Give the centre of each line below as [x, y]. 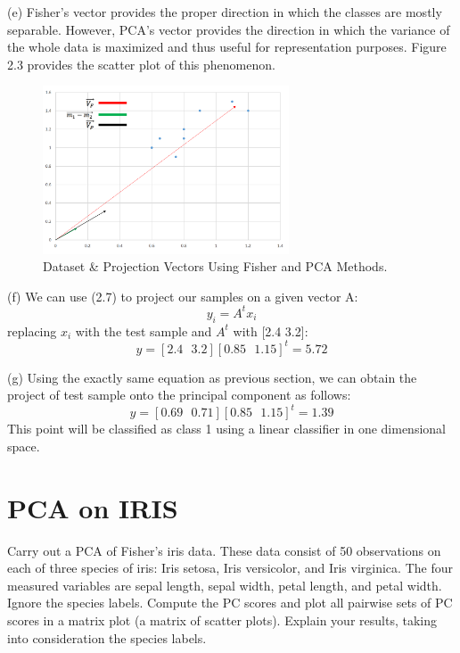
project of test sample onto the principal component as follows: [179, 395]
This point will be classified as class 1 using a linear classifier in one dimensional [226, 429]
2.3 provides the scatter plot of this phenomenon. [141, 64]
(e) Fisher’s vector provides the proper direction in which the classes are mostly [225, 12]
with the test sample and [144, 331]
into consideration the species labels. [107, 637]
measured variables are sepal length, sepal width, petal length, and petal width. [225, 585]
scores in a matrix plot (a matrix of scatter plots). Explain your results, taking [222, 620]
